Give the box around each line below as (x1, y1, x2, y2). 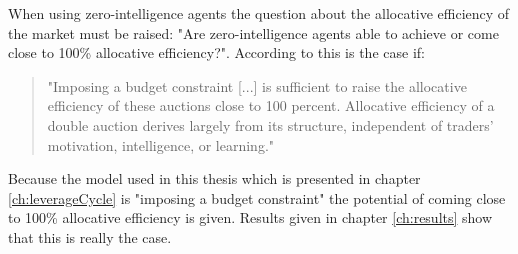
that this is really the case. (8, 226, 172, 247)
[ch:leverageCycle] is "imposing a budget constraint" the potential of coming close (8, 187, 506, 208)
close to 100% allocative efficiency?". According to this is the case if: (8, 42, 425, 63)
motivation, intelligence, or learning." (47, 134, 275, 155)
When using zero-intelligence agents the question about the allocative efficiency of (8, 3, 510, 23)
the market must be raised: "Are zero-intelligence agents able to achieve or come (8, 22, 499, 43)
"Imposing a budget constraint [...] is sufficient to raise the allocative (47, 75, 467, 96)
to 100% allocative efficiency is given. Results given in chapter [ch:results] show (8, 207, 493, 228)
